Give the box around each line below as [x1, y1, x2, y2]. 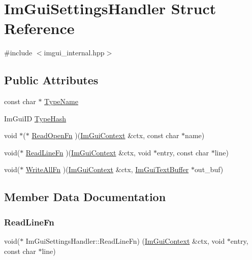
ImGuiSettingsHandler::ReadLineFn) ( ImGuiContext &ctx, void [25, 236, 225, 246]
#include [4, 47, 33, 58]
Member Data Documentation [4, 189, 166, 205]
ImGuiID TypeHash [4, 113, 67, 123]
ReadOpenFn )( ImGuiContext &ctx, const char [31, 130, 179, 141]
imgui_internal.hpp [44, 47, 105, 58]
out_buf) [194, 164, 224, 175]
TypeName [44, 96, 78, 107]
